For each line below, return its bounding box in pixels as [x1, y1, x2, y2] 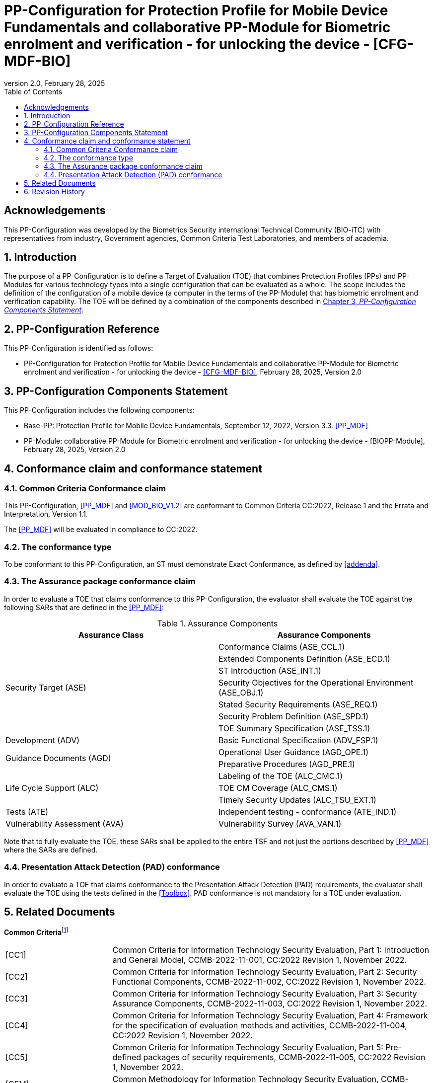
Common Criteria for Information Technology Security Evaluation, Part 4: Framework [112, 1010, 428, 1021]
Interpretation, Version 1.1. [4, 510, 88, 519]
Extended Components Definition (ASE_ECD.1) [218, 653, 390, 664]
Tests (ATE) [5, 806, 49, 817]
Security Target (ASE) [5, 682, 86, 693]
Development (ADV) [5, 735, 80, 745]
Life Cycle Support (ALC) [5, 782, 99, 793]
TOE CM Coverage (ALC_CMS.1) [218, 782, 338, 793]
